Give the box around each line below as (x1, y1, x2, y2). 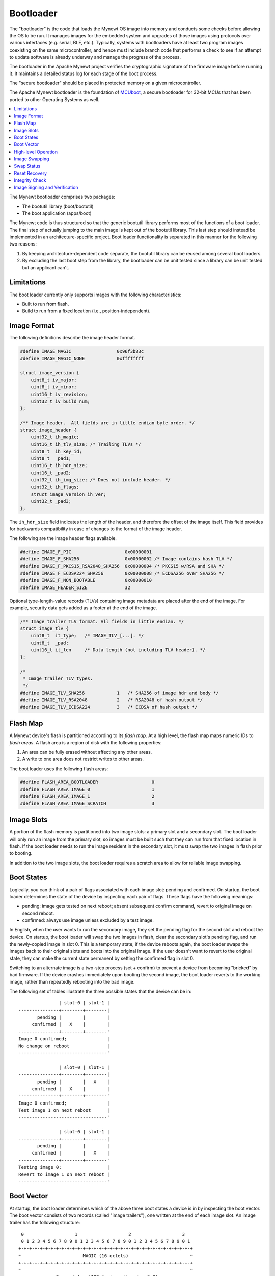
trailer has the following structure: (9, 1219, 80, 1225)
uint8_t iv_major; (31, 377, 77, 383)
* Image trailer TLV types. (23, 676, 93, 681)
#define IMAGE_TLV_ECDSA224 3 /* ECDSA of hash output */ (20, 704, 198, 710)
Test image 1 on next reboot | (18, 1108, 110, 1113)
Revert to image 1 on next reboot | (18, 1171, 110, 1177)
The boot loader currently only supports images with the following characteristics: (9, 291, 182, 298)
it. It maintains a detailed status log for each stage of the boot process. (9, 70, 158, 77)
